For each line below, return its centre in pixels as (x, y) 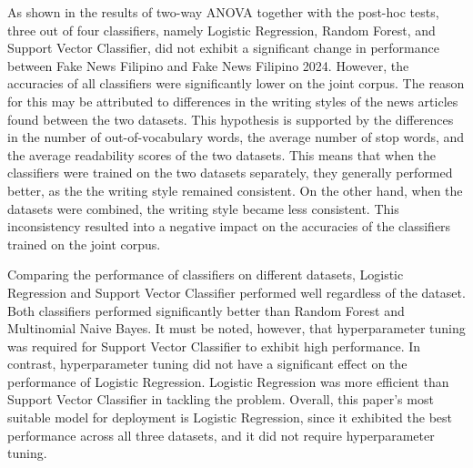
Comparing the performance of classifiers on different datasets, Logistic (206, 275)
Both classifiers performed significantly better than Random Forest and (206, 310)
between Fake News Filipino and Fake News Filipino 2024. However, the (208, 65)
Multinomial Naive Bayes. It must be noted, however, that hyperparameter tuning (236, 328)
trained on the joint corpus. (84, 244)
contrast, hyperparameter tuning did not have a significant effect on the (207, 364)
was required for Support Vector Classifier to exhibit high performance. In (214, 346)
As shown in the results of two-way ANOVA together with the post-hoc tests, (223, 12)
